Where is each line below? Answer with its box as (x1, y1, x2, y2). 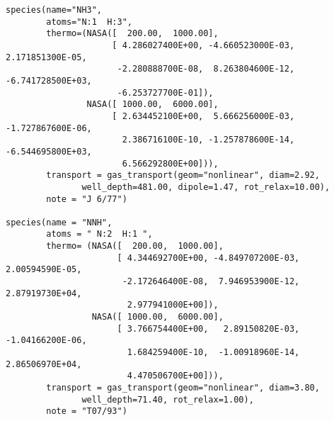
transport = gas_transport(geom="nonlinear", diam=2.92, (46, 170, 320, 181)
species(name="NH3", (6, 5, 103, 15)
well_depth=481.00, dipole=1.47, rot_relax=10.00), (81, 181, 330, 192)
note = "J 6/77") (46, 193, 127, 204)
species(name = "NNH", (6, 217, 113, 228)
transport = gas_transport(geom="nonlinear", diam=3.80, (46, 383, 320, 393)
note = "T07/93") (46, 406, 127, 417)
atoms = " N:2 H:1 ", (46, 229, 153, 240)
